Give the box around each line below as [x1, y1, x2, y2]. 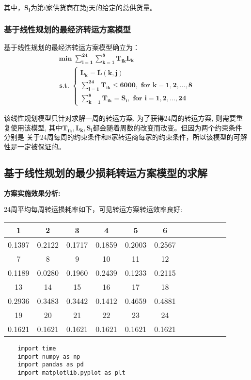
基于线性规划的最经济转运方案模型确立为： [4, 42, 140, 52]
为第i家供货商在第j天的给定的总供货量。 [30, 2, 157, 12]
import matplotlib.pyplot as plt [17, 369, 125, 376]
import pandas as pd [17, 361, 84, 368]
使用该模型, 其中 [10, 122, 63, 132]
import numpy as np [17, 353, 80, 360]
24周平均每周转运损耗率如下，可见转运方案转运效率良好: [4, 204, 182, 214]
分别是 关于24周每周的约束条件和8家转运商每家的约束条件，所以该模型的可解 [4, 132, 247, 142]
